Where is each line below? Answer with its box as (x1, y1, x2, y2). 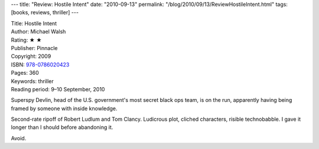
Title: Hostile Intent (11, 19, 57, 27)
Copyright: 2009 (11, 53, 51, 60)
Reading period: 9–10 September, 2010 (11, 85, 105, 92)
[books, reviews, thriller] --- (11, 9, 79, 16)
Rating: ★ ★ (11, 36, 42, 44)
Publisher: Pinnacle (11, 44, 58, 51)
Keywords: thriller (11, 77, 54, 85)
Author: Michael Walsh (11, 28, 66, 35)
